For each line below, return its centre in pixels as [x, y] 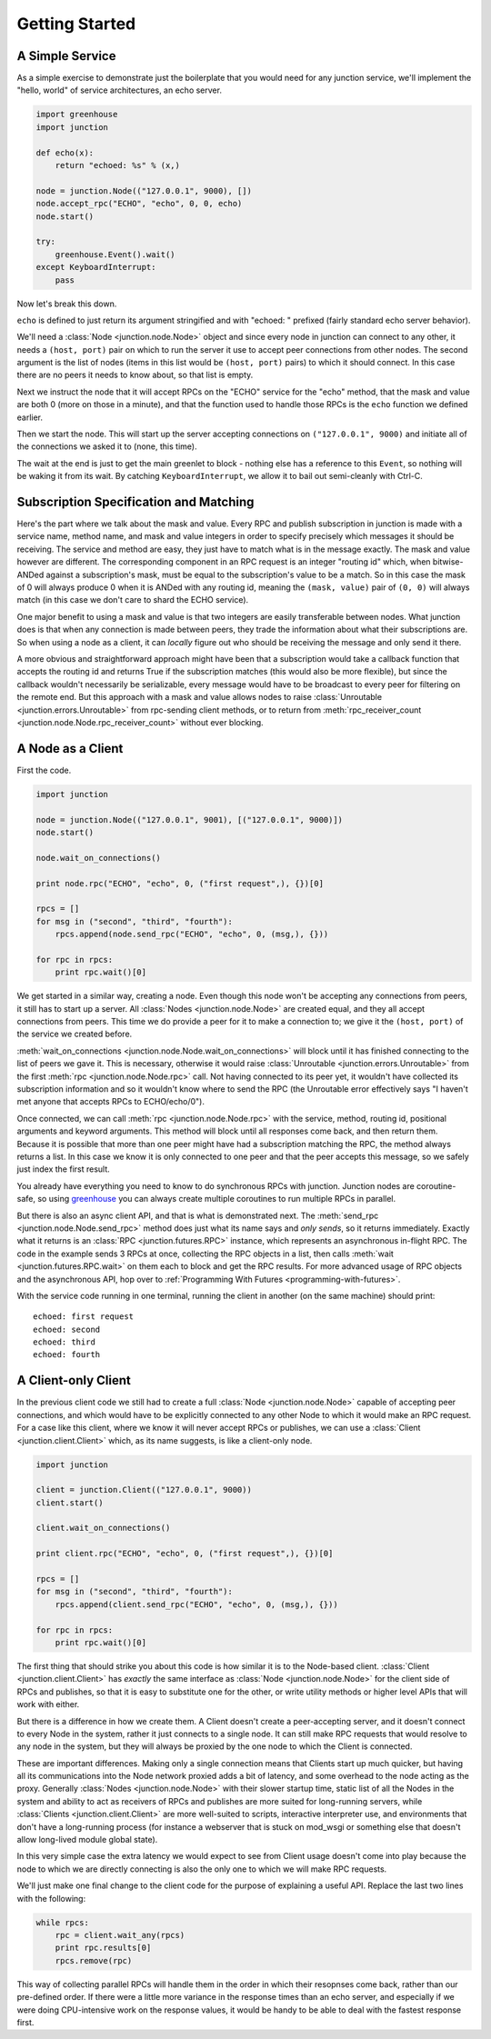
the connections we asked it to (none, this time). [107, 446]
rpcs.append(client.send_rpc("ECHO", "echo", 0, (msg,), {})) [196, 1604]
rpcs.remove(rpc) [94, 1960]
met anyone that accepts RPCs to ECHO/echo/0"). [110, 1102]
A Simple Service [66, 56]
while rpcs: [63, 1922]
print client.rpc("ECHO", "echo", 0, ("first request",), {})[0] [185, 1554]
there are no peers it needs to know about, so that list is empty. [135, 375]
